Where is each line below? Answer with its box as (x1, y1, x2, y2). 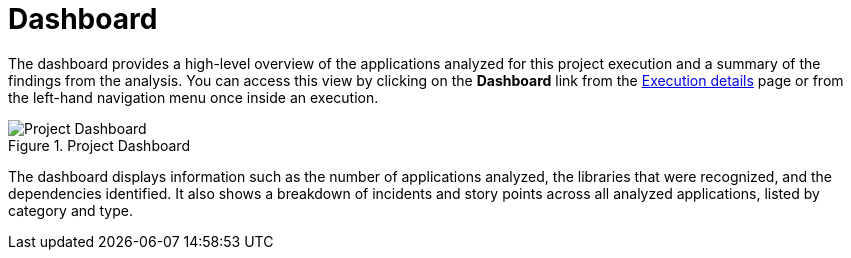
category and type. (8, 201, 134, 219)
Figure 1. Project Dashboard (8, 136, 190, 154)
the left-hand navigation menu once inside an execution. (8, 88, 379, 106)
